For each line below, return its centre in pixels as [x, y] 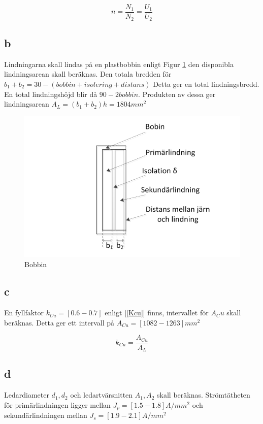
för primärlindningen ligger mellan [57, 404]
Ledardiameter [27, 395]
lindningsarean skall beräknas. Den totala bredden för [88, 74]
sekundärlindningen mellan [46, 415]
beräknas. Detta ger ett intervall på [59, 322]
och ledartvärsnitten [102, 395]
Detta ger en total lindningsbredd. [206, 84]
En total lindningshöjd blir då [51, 94]
